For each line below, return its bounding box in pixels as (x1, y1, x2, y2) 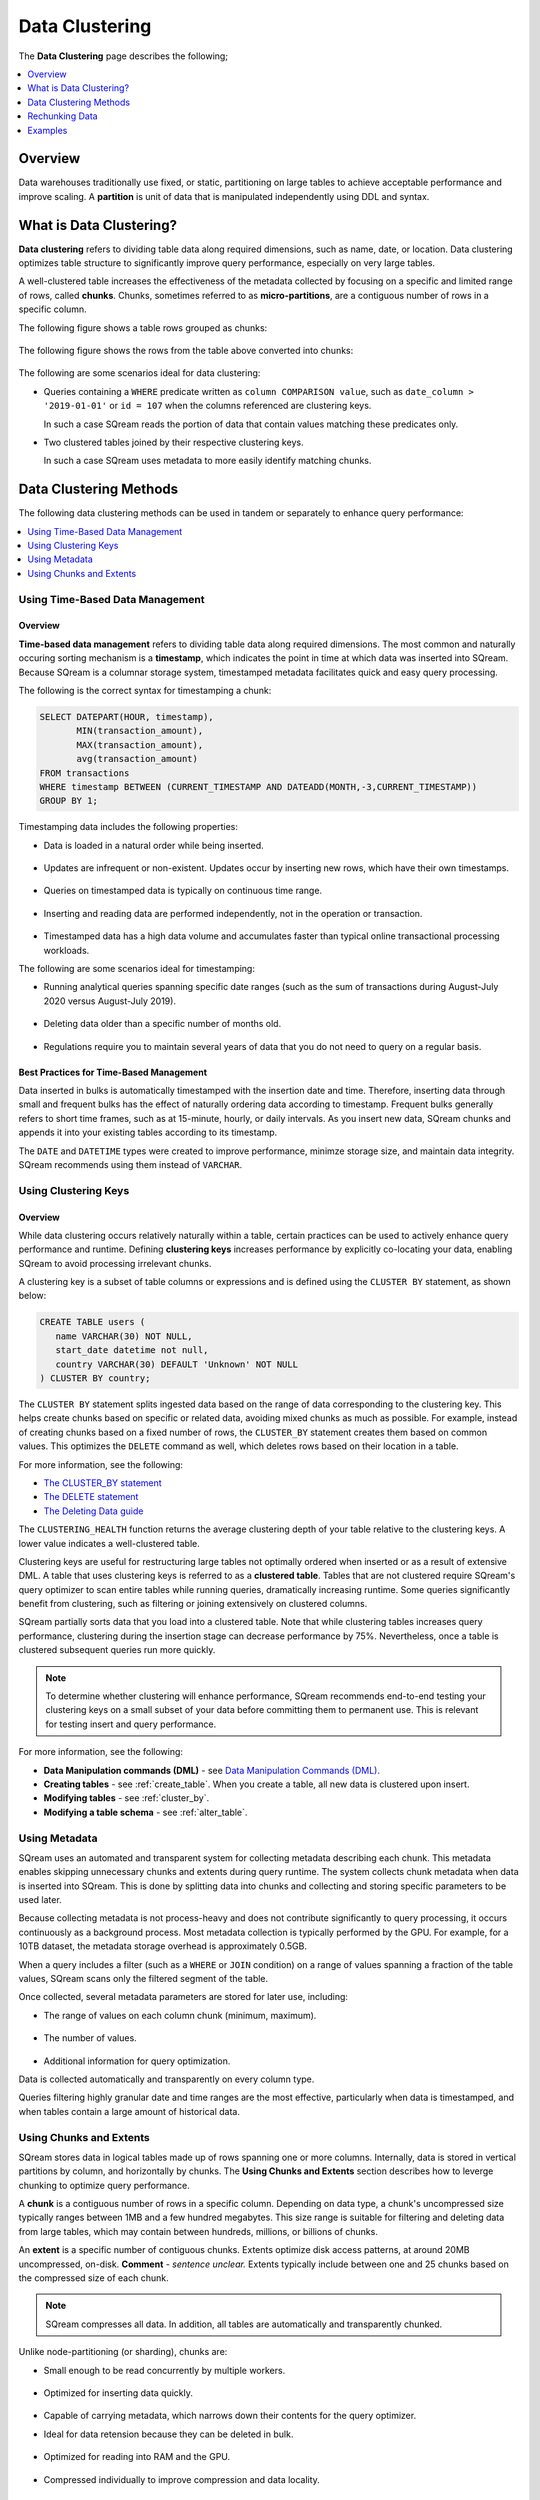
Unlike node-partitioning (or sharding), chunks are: (18, 2346, 228, 2358)
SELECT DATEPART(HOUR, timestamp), (39, 711, 214, 722)
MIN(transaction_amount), (76, 725, 204, 737)
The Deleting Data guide (43, 1505, 144, 1517)
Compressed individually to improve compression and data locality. (43, 2473, 320, 2485)
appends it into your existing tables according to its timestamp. (18, 1126, 278, 1139)
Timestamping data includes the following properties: (18, 821, 239, 833)
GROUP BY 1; (39, 795, 99, 807)
